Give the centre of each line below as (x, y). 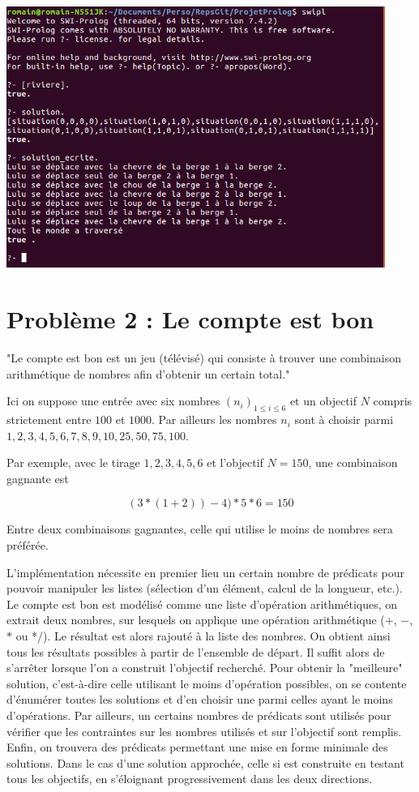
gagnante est (38, 478)
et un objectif (323, 401)
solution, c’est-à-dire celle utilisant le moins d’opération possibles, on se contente (207, 683)
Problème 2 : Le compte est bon (190, 319)
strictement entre (49, 420)
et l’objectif (235, 462)
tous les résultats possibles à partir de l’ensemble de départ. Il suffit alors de (196, 651)
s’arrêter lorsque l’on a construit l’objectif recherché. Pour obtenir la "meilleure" (205, 668)
